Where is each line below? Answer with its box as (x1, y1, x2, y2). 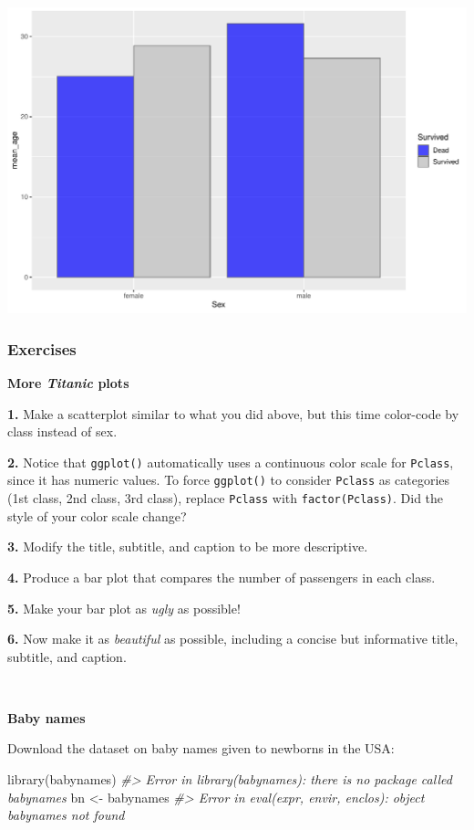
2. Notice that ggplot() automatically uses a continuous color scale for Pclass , (7, 452, 454, 471)
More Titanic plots (7, 373, 129, 392)
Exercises (7, 337, 77, 360)
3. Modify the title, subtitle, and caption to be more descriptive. (7, 537, 368, 556)
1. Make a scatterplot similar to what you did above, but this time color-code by (7, 404, 459, 423)
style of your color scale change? (7, 506, 187, 525)
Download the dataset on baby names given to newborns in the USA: (7, 739, 395, 758)
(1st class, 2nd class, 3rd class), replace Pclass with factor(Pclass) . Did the (7, 489, 444, 508)
